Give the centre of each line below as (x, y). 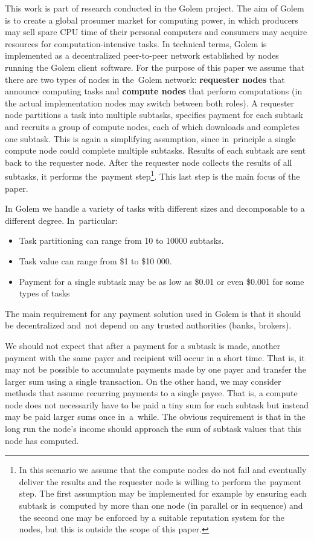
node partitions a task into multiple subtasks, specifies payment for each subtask (154, 115)
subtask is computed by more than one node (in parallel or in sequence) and (161, 505)
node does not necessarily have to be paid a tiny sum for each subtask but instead (157, 404)
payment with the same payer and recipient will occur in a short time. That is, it (155, 357)
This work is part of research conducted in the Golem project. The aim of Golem (155, 8)
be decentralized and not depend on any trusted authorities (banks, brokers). (148, 325)
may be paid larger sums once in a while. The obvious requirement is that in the (155, 416)
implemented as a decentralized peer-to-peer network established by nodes (142, 55)
